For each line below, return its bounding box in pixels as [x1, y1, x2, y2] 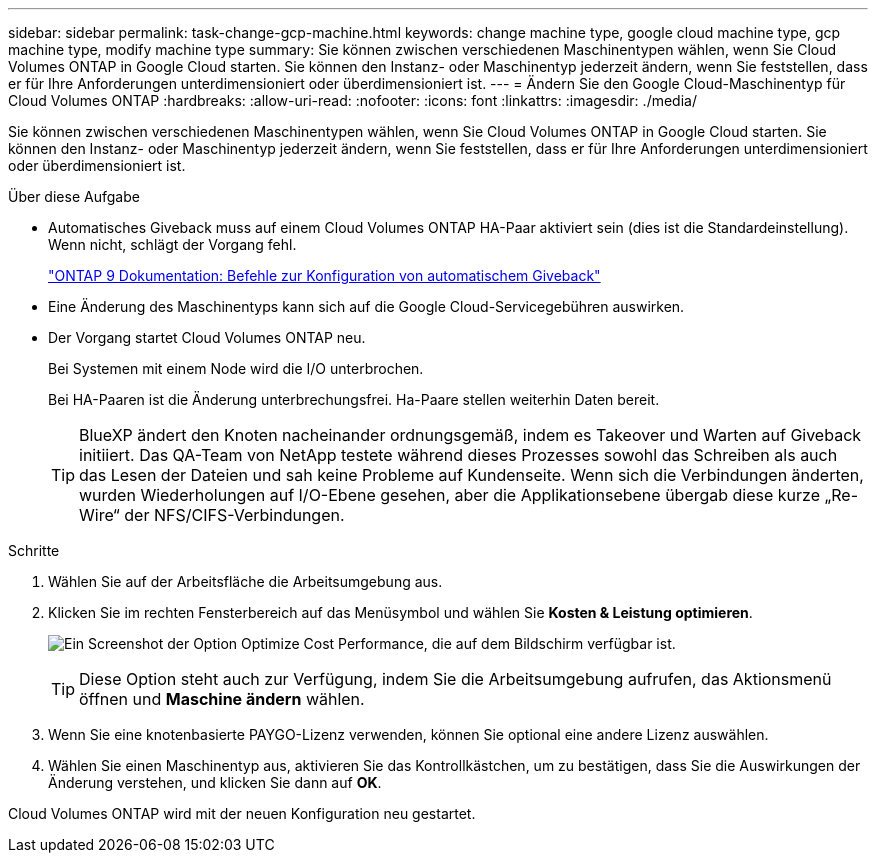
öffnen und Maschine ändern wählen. [79, 689, 365, 709]
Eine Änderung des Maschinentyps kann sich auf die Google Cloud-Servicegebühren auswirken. [48, 298, 685, 315]
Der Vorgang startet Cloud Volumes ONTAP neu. [48, 329, 366, 346]
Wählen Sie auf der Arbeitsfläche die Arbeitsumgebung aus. [48, 573, 443, 590]
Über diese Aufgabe [8, 188, 140, 205]
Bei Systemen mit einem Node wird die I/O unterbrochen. [48, 360, 424, 377]
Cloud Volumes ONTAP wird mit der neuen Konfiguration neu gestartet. [8, 805, 476, 822]
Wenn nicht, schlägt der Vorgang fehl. [48, 236, 297, 253]
